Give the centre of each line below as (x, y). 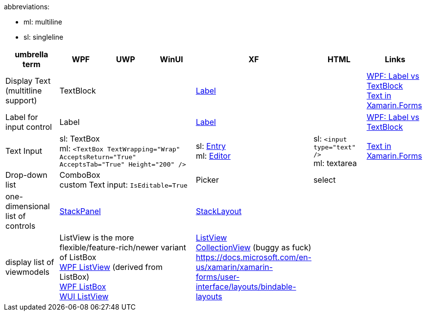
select (325, 180)
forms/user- (218, 277)
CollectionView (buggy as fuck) (253, 247)
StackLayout (219, 211)
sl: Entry (211, 146)
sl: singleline (44, 37)
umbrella (32, 54)
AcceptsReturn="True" (98, 157)
